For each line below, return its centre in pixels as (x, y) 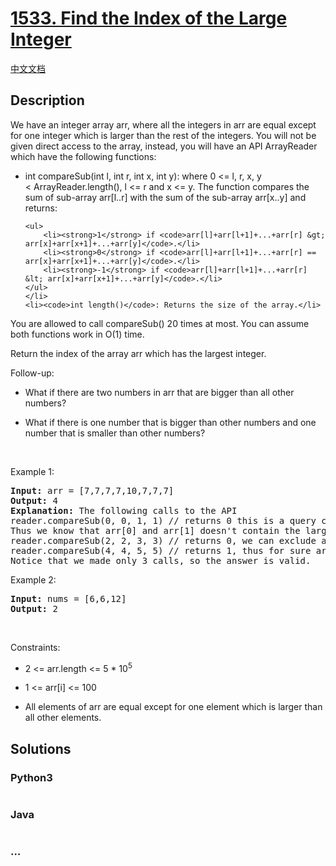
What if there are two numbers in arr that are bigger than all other (159, 392)
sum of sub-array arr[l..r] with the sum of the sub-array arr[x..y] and (165, 197)
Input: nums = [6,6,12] (68, 598)
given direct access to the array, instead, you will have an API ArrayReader (164, 146)
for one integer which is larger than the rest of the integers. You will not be (163, 135)
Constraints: (35, 647)
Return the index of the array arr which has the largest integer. (138, 353)
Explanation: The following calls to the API (124, 510)
